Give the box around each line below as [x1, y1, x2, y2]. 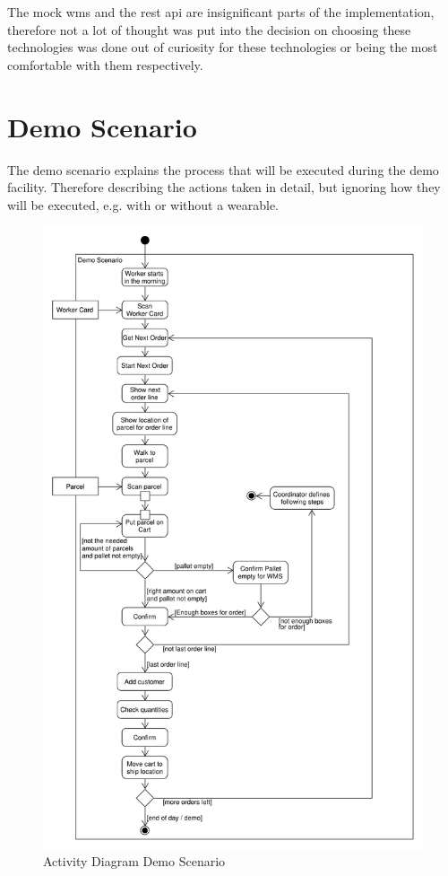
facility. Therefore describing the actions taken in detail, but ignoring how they [7, 178, 441, 197]
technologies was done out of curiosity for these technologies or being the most [7, 38, 438, 57]
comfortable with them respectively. [7, 55, 203, 74]
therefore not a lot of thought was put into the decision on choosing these [7, 20, 411, 39]
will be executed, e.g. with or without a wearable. [7, 195, 280, 214]
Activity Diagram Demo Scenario [43, 852, 226, 871]
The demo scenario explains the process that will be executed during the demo [7, 160, 439, 179]
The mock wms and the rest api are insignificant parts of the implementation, [7, 3, 435, 21]
